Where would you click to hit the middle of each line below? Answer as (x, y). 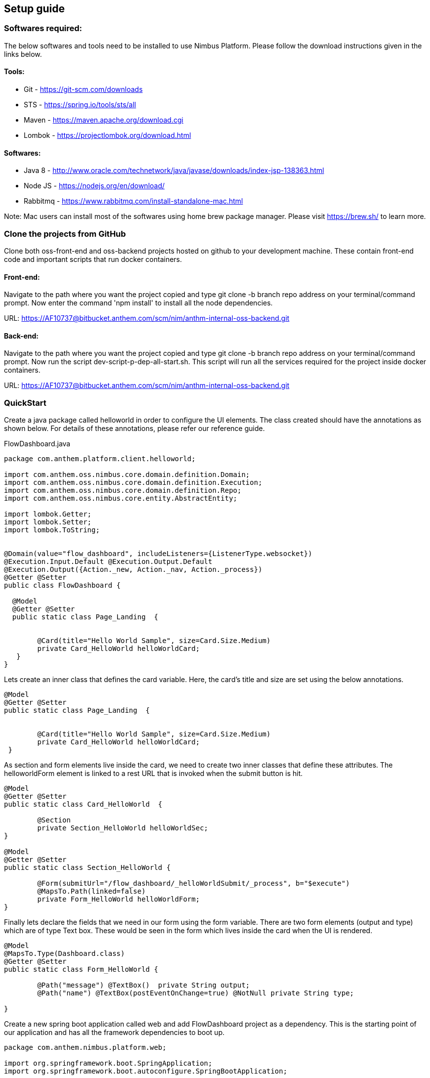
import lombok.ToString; (52, 530)
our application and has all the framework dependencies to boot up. (114, 1033)
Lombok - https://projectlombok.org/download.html (107, 135)
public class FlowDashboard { (63, 585)
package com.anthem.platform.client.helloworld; (100, 459)
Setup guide (35, 9)
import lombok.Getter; (48, 514)
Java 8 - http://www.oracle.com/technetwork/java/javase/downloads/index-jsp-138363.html (174, 171)
